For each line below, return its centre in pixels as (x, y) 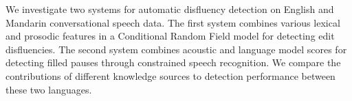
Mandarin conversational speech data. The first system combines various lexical (173, 22)
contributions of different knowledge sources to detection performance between (170, 75)
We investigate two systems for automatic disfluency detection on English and (170, 9)
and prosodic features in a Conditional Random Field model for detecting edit (170, 36)
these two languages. (49, 89)
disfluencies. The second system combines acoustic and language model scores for (176, 49)
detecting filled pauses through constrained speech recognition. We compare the (173, 62)
